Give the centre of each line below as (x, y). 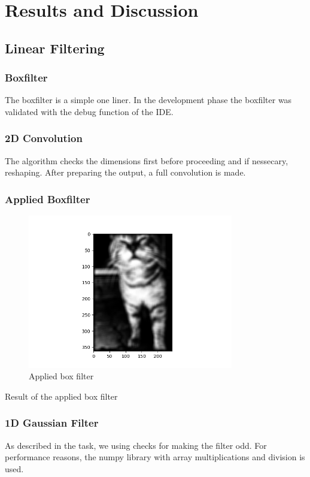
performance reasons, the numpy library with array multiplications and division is (155, 457)
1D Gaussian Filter (52, 423)
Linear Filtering (55, 48)
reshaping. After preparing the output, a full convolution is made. (125, 172)
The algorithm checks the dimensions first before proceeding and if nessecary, (147, 160)
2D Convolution (44, 138)
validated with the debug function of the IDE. (89, 111)
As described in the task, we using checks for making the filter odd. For (136, 445)
